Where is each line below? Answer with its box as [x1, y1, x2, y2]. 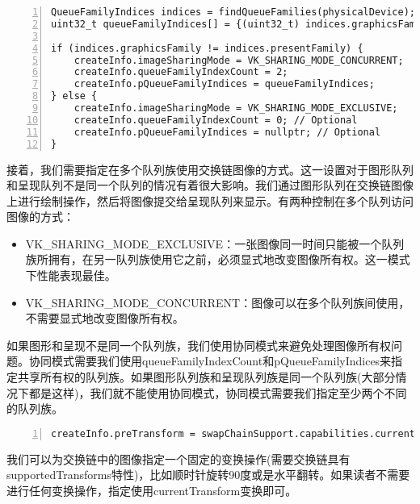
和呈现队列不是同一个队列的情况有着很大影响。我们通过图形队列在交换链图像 [6, 177, 414, 194]
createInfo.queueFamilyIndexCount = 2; [73, 66, 288, 78]
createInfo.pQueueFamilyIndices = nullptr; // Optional [73, 126, 381, 138]
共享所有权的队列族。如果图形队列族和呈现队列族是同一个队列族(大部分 [17, 369, 396, 385]
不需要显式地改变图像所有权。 [25, 310, 184, 327]
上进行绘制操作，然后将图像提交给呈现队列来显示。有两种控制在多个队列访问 [6, 192, 414, 209]
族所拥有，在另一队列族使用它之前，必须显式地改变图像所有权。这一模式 [25, 251, 410, 268]
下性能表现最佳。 [25, 267, 116, 284]
